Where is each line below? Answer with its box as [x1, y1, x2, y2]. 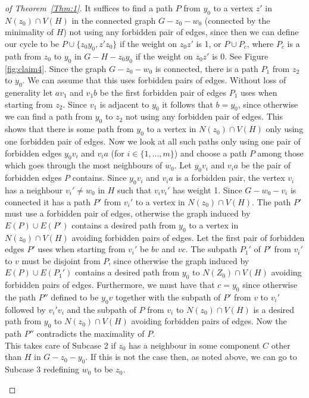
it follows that [162, 98, 213, 110]
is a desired [253, 303, 295, 315]
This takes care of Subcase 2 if [5, 339, 116, 351]
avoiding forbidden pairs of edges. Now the [131, 315, 287, 327]
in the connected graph [71, 14, 156, 26]
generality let [5, 86, 53, 98]
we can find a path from [5, 110, 93, 123]
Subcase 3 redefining [5, 363, 79, 375]
